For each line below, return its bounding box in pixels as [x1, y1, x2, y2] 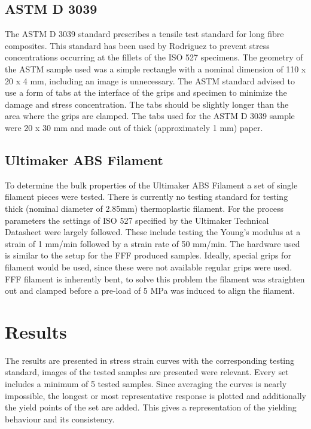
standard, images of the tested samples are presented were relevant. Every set [5, 366, 289, 378]
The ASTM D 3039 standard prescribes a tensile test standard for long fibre [5, 28, 284, 40]
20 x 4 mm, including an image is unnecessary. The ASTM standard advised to [5, 74, 295, 87]
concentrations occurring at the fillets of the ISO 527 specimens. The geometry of [5, 51, 303, 63]
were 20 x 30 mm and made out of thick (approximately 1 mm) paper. [5, 121, 263, 133]
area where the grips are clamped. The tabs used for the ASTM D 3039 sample [5, 109, 295, 122]
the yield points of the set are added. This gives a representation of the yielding [5, 401, 297, 413]
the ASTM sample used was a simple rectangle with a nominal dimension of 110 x [5, 62, 306, 75]
